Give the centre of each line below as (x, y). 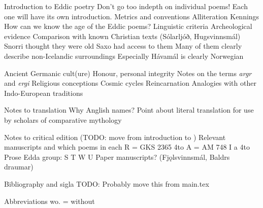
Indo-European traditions (44, 93)
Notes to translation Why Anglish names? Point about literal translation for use (129, 110)
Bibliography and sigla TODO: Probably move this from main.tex (107, 183)
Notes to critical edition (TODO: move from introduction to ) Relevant (115, 137)
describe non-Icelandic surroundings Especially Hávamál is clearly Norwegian (124, 56)
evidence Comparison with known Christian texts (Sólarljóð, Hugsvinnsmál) (122, 36)
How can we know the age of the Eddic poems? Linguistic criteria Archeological (128, 26)
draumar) (19, 167)
